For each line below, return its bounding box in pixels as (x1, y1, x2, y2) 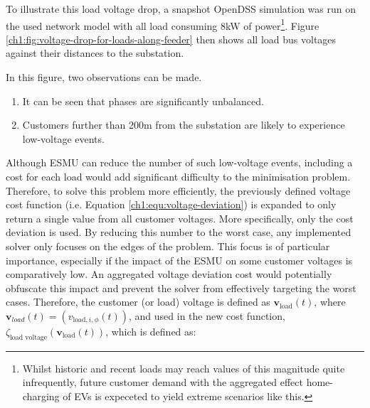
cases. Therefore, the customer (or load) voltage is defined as (6, 294, 270, 309)
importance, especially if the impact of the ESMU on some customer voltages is (6, 252, 353, 267)
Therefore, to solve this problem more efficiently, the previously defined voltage (6, 183, 351, 198)
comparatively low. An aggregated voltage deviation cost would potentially (6, 267, 332, 281)
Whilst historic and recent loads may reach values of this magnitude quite (22, 360, 345, 375)
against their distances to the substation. (6, 45, 184, 60)
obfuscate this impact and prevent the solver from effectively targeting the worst (6, 280, 356, 295)
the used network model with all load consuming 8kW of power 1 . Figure (6, 16, 319, 33)
